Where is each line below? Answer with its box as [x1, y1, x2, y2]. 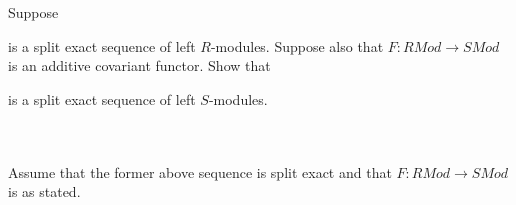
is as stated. [8, 181, 81, 202]
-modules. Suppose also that [210, 35, 384, 56]
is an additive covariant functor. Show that [8, 55, 271, 76]
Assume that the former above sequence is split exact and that [8, 161, 392, 182]
